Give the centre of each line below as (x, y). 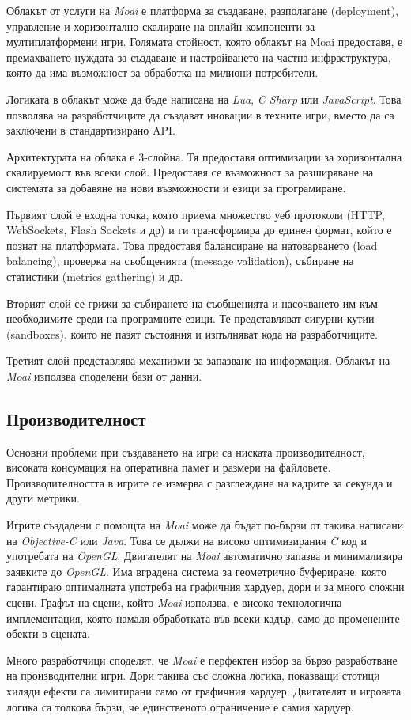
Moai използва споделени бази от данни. (104, 375)
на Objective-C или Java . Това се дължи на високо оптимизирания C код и (187, 540)
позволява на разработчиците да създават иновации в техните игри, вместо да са (200, 114)
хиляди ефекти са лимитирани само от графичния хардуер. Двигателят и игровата (204, 690)
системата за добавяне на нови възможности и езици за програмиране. (176, 187)
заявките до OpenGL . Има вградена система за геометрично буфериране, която (197, 571)
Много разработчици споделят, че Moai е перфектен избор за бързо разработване (202, 659)
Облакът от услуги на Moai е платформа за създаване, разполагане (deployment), (203, 10)
